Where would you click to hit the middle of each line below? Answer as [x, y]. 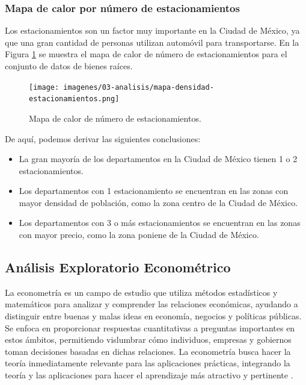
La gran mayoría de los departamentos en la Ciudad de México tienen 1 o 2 [158, 159]
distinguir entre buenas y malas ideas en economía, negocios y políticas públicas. [153, 316]
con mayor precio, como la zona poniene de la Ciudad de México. [139, 235]
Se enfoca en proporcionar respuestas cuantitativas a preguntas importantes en [150, 327]
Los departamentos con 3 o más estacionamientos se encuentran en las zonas [160, 223]
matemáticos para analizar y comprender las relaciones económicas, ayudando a [151, 304]
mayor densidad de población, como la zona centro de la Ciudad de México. [158, 202]
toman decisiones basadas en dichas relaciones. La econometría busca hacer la [148, 351]
